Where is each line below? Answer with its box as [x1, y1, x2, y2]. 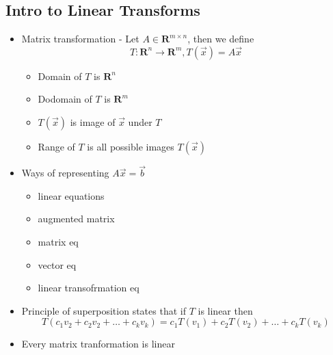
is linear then [198, 303, 253, 317]
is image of [70, 114, 116, 129]
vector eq [38, 257, 77, 272]
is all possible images [87, 139, 174, 153]
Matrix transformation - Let [21, 31, 139, 46]
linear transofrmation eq [38, 280, 139, 295]
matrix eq [38, 234, 79, 248]
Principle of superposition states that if [21, 303, 186, 317]
